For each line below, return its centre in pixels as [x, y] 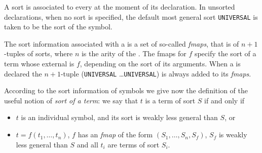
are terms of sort [134, 144]
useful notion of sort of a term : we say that [71, 100]
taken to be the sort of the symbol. [58, 27]
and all [87, 144]
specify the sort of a [225, 53]
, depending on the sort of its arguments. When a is [160, 64]
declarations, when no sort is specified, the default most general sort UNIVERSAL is [131, 16]
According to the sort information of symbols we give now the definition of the [126, 90]
